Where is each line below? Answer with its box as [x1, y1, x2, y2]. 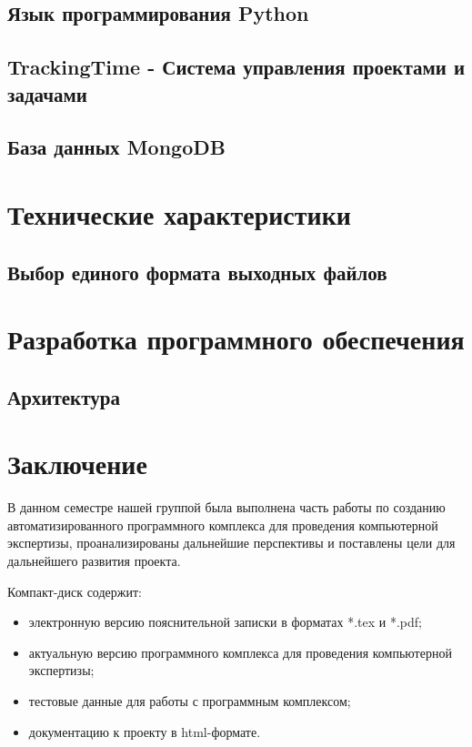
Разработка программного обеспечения [7, 320, 465, 358]
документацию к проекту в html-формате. [28, 722, 261, 741]
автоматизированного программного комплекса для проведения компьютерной [7, 515, 438, 534]
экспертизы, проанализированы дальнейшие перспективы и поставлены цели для [7, 533, 456, 552]
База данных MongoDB [7, 133, 226, 161]
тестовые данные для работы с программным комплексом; [28, 691, 351, 710]
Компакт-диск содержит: [7, 581, 142, 601]
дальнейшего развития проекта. [7, 550, 181, 570]
